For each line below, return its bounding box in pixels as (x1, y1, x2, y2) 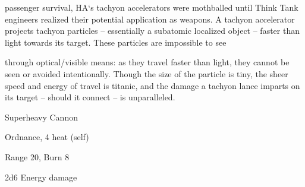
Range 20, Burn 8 (5, 150, 70, 163)
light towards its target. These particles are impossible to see (5, 36, 227, 48)
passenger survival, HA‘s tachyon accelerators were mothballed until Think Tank (5, 1, 298, 13)
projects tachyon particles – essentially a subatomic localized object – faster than (5, 24, 300, 37)
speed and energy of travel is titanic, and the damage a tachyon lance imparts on (5, 79, 300, 91)
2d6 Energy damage (5, 170, 77, 183)
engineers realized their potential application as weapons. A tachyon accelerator (5, 12, 295, 25)
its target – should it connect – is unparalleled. (5, 91, 175, 103)
